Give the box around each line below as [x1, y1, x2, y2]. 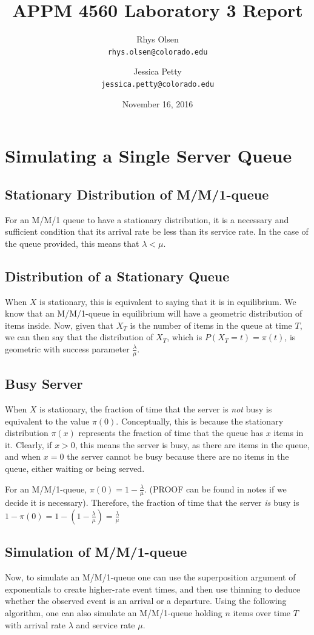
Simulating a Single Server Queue [5, 143, 292, 168]
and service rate [76, 618, 135, 631]
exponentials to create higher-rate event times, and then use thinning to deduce [5, 582, 301, 595]
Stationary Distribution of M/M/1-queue [5, 184, 269, 203]
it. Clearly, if [5, 438, 52, 451]
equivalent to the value [5, 414, 90, 427]
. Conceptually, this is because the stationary [116, 414, 284, 427]
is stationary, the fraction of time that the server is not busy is [39, 403, 272, 415]
